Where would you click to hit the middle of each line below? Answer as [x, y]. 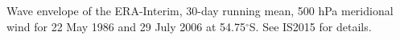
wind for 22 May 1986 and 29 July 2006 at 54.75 [126, 26]
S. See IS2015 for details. [310, 26]
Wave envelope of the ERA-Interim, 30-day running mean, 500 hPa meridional [200, 10]
